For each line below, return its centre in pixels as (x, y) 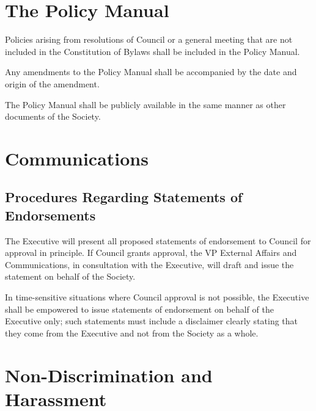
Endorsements (50, 215)
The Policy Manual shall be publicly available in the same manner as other (145, 104)
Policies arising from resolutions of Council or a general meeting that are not (149, 39)
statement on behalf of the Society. (70, 276)
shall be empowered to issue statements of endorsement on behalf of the (139, 309)
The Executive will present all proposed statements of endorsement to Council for (158, 240)
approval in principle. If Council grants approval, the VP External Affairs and (151, 253)
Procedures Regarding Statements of (124, 197)
